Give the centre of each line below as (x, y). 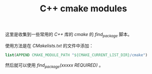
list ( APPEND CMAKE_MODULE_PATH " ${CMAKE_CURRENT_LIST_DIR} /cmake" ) (76, 55)
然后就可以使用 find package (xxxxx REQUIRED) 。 (54, 66)
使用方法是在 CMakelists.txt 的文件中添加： (49, 45)
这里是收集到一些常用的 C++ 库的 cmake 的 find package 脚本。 (69, 35)
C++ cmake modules (83, 9)
